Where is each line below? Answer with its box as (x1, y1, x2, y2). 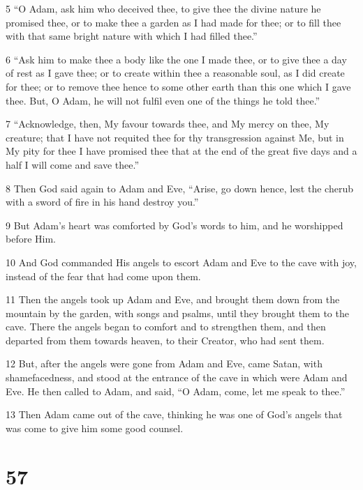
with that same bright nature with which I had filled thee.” (6, 29, 258, 43)
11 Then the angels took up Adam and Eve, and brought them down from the (6, 292, 340, 307)
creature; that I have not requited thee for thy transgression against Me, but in (6, 130, 344, 144)
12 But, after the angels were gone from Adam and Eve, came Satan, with (6, 356, 323, 371)
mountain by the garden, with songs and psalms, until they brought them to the (6, 305, 349, 320)
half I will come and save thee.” (6, 157, 139, 171)
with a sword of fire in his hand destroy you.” (6, 194, 199, 209)
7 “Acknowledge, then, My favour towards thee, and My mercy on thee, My (6, 116, 329, 131)
